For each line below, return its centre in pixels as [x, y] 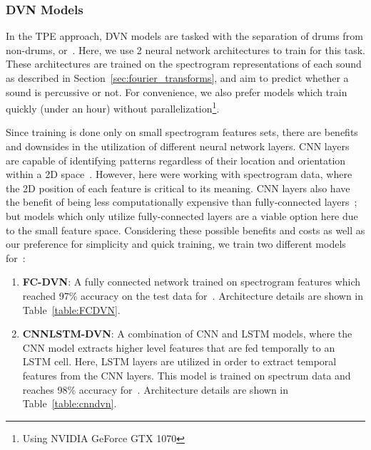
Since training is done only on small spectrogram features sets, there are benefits [182, 132]
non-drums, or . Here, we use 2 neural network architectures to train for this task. [185, 49]
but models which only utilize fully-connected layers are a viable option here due [182, 216]
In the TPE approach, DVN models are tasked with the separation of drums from [184, 36]
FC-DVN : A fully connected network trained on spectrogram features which [192, 282]
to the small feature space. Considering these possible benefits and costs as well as [185, 230]
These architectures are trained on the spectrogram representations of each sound [184, 64]
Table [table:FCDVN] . [71, 309]
